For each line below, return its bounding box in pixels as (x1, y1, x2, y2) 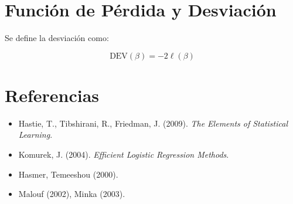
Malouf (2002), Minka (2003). (18, 188, 125, 200)
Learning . (18, 128, 53, 141)
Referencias (5, 83, 100, 107)
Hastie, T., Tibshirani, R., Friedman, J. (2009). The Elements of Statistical (18, 117, 288, 129)
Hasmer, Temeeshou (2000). (18, 168, 118, 180)
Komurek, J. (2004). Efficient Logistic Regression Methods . (18, 148, 229, 161)
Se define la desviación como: (5, 32, 109, 44)
